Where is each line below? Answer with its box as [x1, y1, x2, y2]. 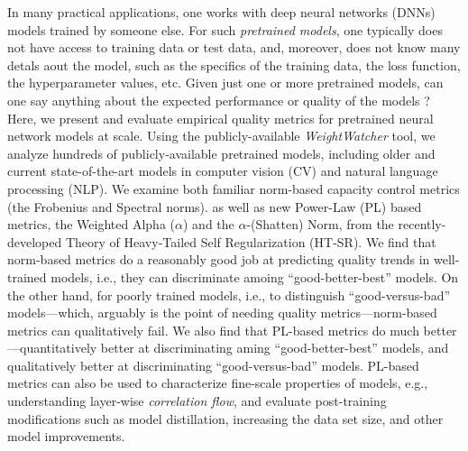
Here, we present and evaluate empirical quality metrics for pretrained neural [7, 108, 434, 127]
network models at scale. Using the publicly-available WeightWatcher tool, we [7, 126, 436, 145]
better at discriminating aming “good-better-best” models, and [100, 338, 449, 357]
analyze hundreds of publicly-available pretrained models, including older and [7, 143, 436, 162]
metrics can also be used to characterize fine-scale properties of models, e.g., [7, 373, 428, 392]
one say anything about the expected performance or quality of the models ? [7, 90, 430, 109]
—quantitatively [7, 338, 97, 357]
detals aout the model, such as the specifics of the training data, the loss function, [7, 55, 461, 74]
